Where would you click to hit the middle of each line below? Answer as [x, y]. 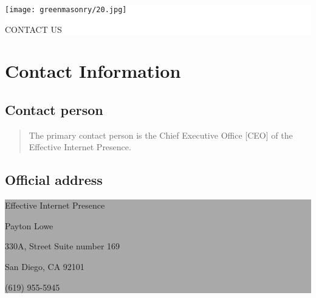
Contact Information [93, 71]
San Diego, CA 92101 [45, 266]
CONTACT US [33, 29]
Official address [54, 180]
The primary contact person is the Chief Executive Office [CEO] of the [161, 135]
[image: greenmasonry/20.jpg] [66, 10]
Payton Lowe [29, 225]
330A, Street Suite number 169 [63, 246]
